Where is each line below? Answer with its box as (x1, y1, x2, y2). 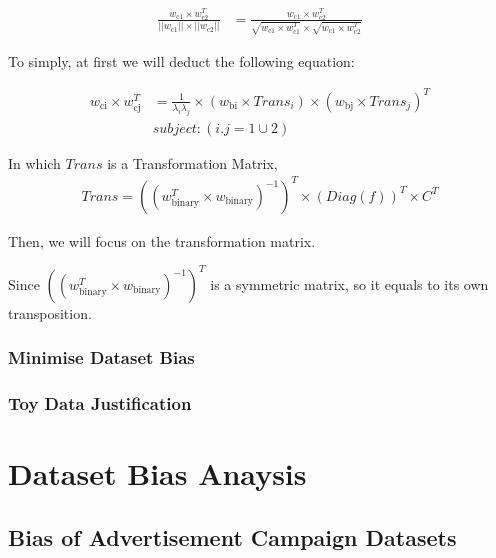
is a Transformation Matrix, (107, 152, 278, 173)
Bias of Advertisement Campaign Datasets (8, 521, 457, 552)
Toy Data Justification (8, 391, 192, 416)
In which (8, 152, 61, 173)
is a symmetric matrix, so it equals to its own (210, 273, 489, 294)
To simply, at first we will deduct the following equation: (8, 50, 355, 71)
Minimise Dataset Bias (8, 345, 195, 370)
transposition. (8, 302, 92, 323)
